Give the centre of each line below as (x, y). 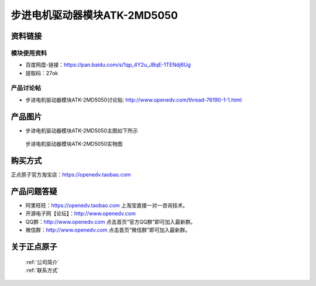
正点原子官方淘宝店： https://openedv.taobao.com (71, 175)
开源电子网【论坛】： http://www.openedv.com (80, 213)
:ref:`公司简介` (42, 262)
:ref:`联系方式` (42, 270)
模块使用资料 (29, 53)
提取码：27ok (42, 73)
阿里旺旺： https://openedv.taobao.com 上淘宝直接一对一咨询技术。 (107, 205)
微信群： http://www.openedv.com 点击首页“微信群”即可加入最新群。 (108, 230)
